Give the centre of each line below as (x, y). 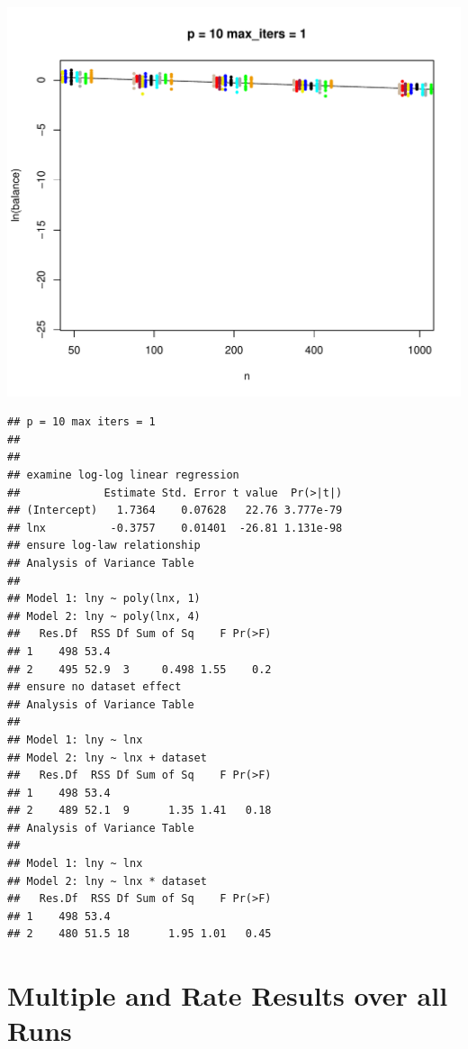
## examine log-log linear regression (123, 475)
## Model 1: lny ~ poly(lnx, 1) (104, 599)
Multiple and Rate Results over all (228, 995)
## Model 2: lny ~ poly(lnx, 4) (104, 616)
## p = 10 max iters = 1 (81, 422)
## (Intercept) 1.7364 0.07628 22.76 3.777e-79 (175, 511)
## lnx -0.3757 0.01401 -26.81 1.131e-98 (175, 528)
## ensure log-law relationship (104, 546)
